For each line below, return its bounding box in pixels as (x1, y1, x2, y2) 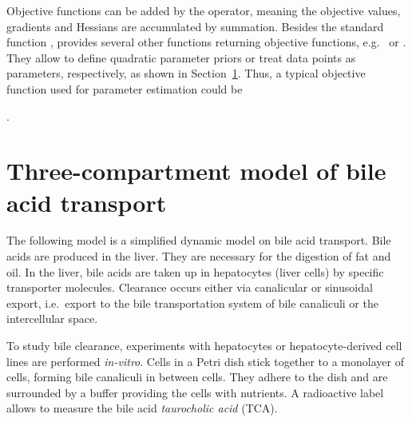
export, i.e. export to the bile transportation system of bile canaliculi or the (6, 294, 378, 311)
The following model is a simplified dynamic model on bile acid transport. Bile (6, 232, 391, 249)
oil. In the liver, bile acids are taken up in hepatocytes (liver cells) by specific (6, 263, 384, 280)
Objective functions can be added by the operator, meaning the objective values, (6, 2, 401, 18)
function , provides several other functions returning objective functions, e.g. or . (6, 34, 406, 50)
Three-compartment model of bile (6, 154, 386, 187)
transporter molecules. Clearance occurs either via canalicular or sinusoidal (6, 279, 373, 296)
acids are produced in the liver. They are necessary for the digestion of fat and (6, 248, 391, 265)
